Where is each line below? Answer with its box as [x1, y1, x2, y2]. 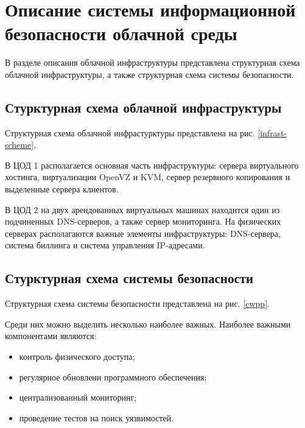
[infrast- [258, 126, 287, 139]
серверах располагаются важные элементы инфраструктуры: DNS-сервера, [5, 226, 281, 239]
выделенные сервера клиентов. [5, 183, 119, 195]
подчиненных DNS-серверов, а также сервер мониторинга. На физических [5, 215, 281, 228]
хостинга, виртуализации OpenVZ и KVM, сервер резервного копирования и [5, 170, 290, 183]
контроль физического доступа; [19, 350, 135, 363]
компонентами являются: [5, 329, 97, 342]
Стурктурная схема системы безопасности [5, 268, 254, 287]
